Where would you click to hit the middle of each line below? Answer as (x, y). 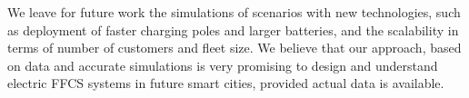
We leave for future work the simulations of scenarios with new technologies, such (234, 12)
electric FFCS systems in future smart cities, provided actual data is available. (226, 83)
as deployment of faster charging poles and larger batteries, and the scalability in (233, 29)
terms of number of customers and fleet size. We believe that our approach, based (234, 48)
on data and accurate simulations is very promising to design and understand (223, 65)
